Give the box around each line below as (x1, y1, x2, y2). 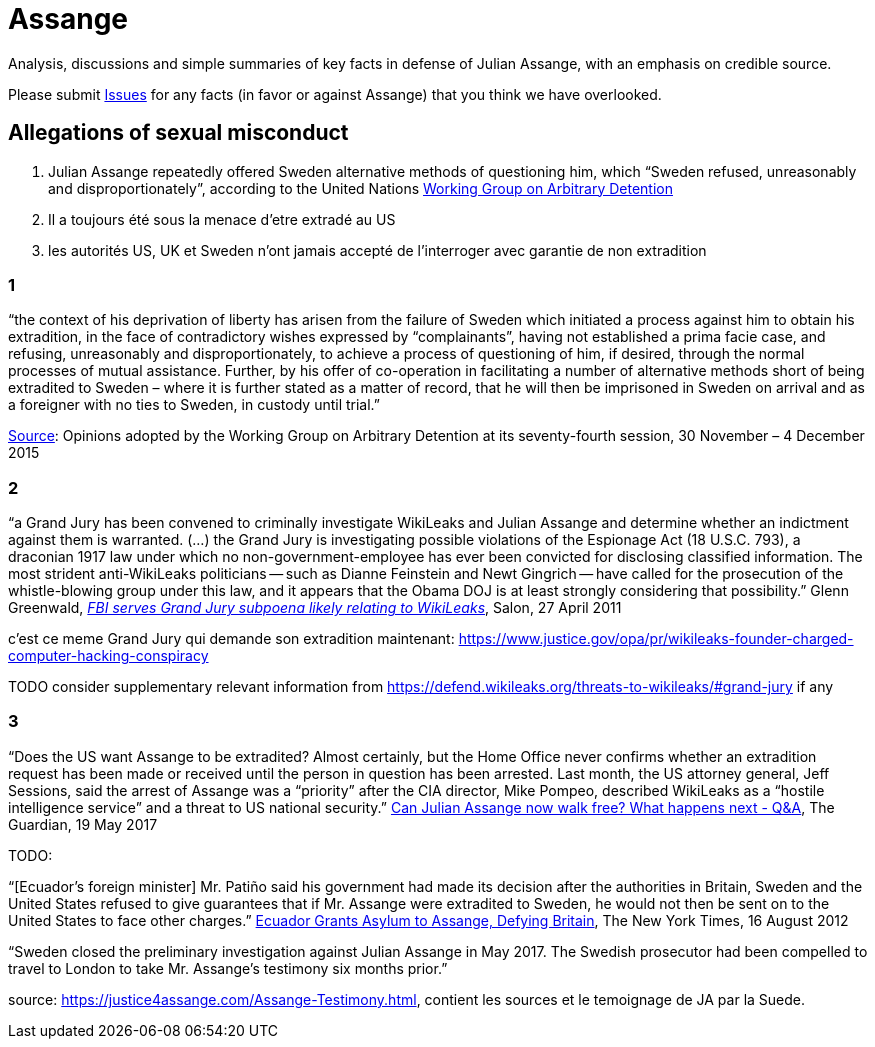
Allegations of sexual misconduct (8, 120, 349, 146)
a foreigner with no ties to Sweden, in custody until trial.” (8, 396, 381, 414)
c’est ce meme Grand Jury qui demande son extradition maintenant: (8, 630, 455, 648)
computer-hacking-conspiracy (8, 647, 209, 665)
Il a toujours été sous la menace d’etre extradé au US (48, 210, 396, 228)
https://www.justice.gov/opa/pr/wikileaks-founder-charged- (458, 630, 854, 648)
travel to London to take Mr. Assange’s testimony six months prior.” (8, 959, 448, 977)
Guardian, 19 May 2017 (8, 815, 158, 833)
